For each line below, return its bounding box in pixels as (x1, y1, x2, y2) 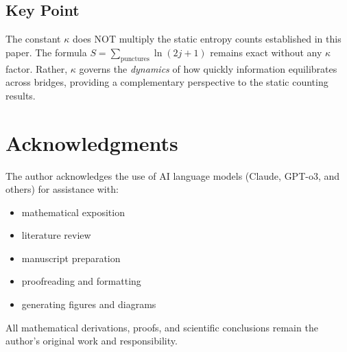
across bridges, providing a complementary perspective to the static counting (5, 75, 328, 89)
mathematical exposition (21, 204, 125, 219)
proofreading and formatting (21, 274, 141, 288)
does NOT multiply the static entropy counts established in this (72, 32, 342, 46)
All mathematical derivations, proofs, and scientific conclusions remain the (5, 320, 318, 334)
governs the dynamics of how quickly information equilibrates (79, 61, 337, 75)
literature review (21, 228, 91, 242)
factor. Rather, (5, 61, 68, 75)
